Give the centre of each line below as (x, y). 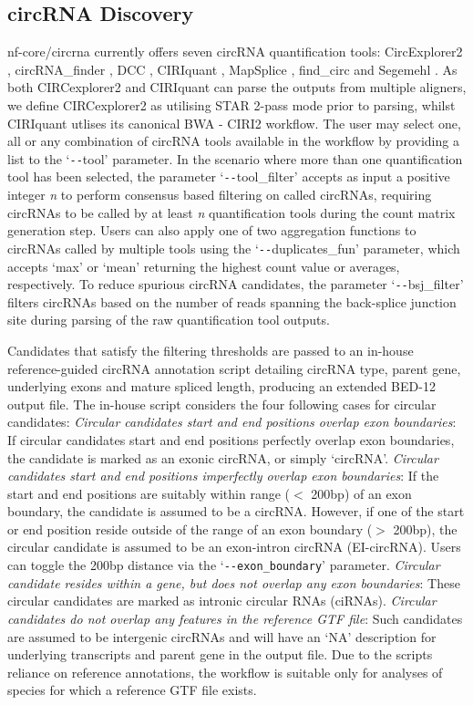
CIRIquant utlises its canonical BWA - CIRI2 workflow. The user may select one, (234, 123)
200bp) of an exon (361, 493)
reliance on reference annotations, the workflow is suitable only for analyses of (225, 672)
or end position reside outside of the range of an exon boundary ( (190, 529)
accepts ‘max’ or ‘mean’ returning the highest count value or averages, (204, 266)
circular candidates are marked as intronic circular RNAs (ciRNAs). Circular (222, 601)
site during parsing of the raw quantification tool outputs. (169, 320)
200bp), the (425, 529)
